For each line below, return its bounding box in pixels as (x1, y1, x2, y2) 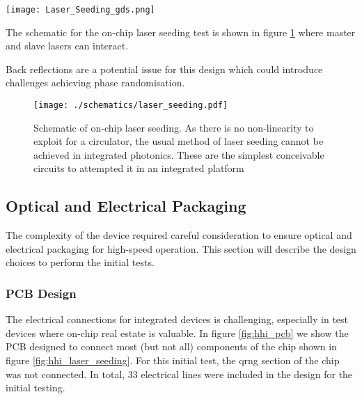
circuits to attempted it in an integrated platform (33, 161, 244, 175)
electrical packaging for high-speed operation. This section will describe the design (6, 241, 356, 256)
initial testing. (6, 380, 65, 395)
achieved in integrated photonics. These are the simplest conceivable (33, 147, 324, 162)
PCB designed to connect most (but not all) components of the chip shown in (6, 339, 337, 354)
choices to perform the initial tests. (6, 255, 155, 269)
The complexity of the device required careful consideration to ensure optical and (6, 228, 352, 242)
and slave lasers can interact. (6, 38, 129, 53)
